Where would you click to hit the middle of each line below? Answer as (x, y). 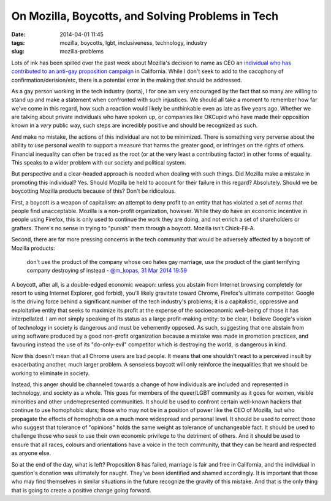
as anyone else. (31, 453)
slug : (18, 52)
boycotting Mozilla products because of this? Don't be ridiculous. (93, 191)
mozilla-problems (82, 52)
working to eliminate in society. (51, 373)
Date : (18, 34)
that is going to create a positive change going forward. (81, 490)
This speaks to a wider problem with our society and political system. (99, 163)
